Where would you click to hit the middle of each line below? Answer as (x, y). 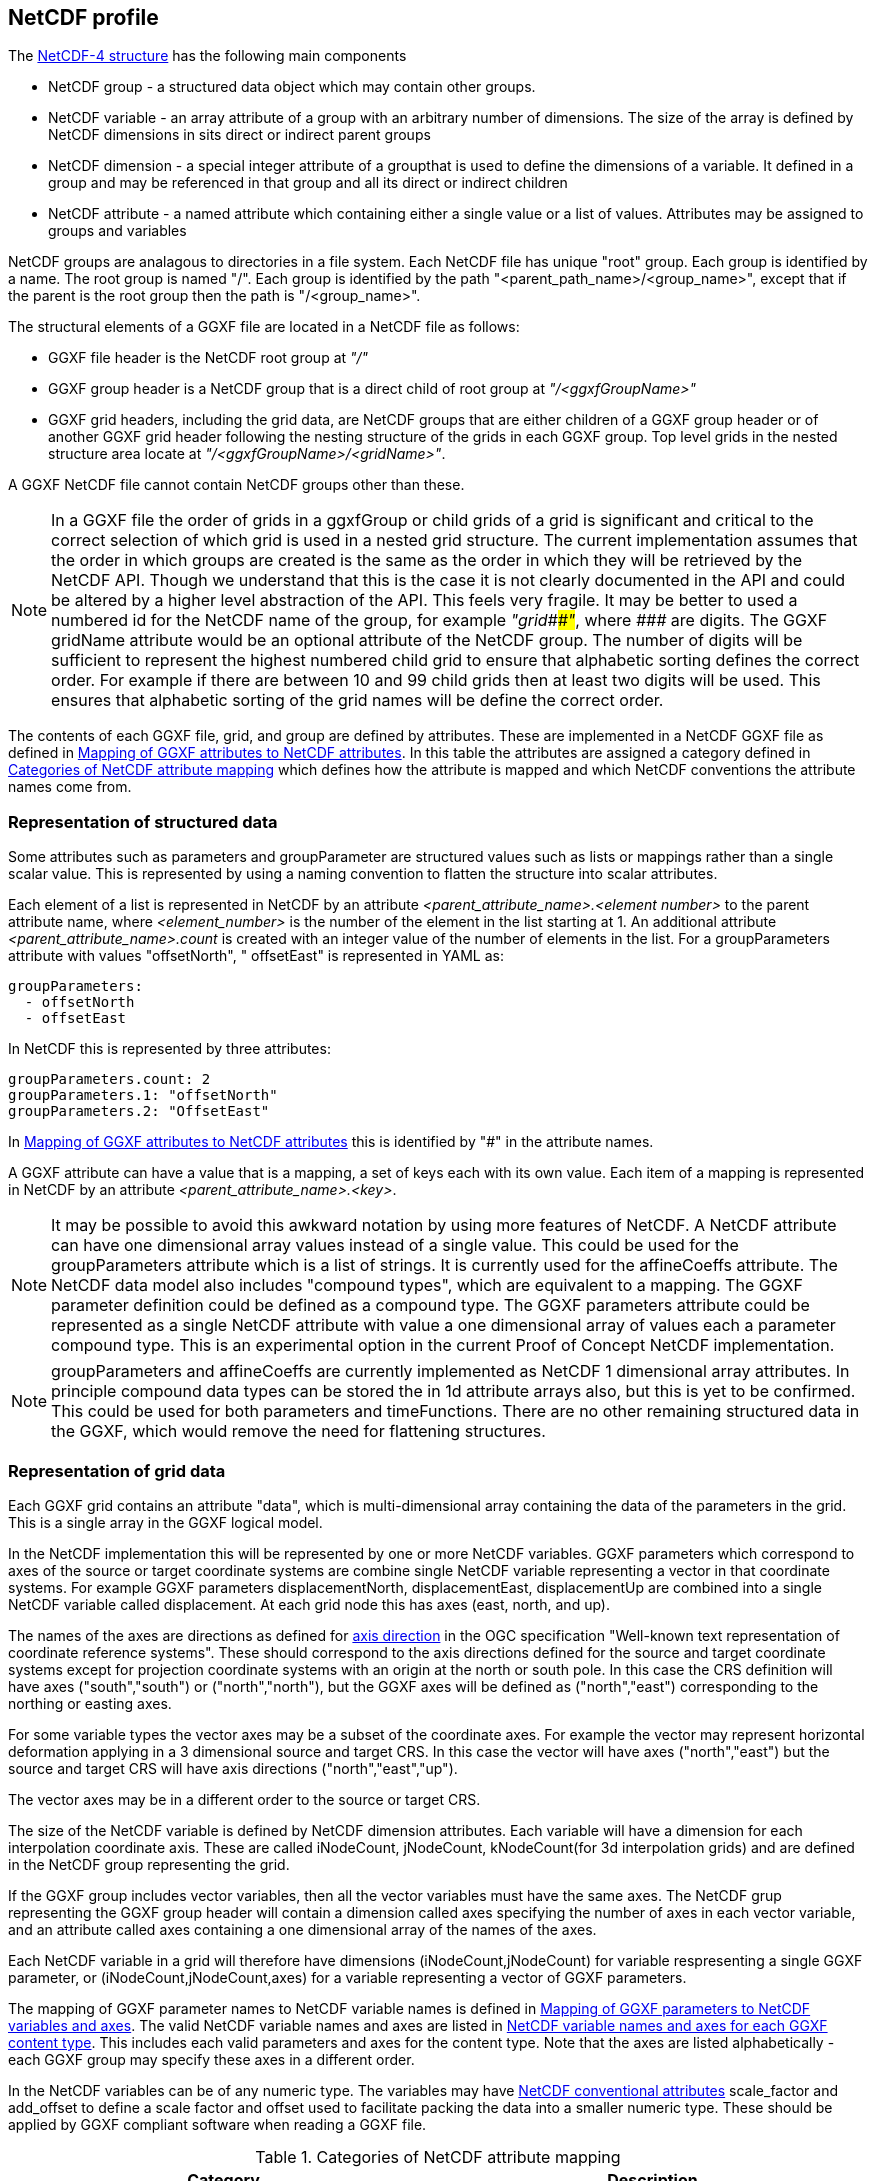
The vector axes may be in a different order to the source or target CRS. (244, 1799)
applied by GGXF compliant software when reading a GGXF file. (217, 2124)
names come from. (70, 787)
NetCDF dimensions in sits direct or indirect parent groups (239, 135)
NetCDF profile (83, 17)
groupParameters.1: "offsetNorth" (143, 1095)
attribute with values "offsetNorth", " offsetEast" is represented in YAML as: (256, 956)
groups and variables (117, 231)
